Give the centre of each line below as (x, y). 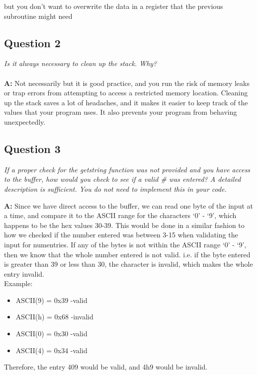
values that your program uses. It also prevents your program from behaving (121, 112)
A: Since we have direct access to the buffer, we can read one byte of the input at (128, 205)
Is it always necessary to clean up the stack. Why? (81, 63)
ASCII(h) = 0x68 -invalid (54, 317)
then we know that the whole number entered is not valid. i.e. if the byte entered (127, 254)
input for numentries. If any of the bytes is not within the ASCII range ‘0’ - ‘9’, (125, 244)
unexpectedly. (25, 121)
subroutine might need (38, 16)
